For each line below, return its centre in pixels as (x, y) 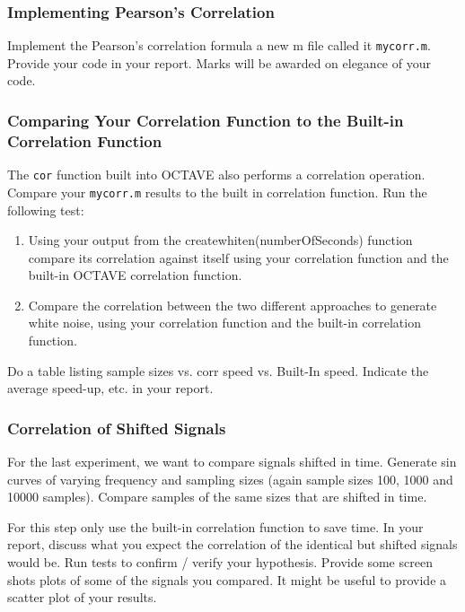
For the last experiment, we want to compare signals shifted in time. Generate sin (232, 462)
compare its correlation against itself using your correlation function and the (238, 257)
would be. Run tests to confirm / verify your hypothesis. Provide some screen (220, 562)
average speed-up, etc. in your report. (110, 388)
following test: (46, 210)
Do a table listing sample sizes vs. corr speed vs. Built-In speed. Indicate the (218, 370)
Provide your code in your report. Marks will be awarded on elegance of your (219, 62)
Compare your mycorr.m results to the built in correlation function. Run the (217, 192)
